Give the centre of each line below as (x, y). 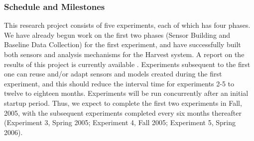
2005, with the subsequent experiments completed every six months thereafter (123, 112)
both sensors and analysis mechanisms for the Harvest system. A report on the (124, 54)
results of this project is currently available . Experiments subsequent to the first (127, 64)
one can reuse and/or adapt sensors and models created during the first (113, 74)
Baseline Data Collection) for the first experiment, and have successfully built (123, 44)
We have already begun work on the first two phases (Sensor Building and (117, 35)
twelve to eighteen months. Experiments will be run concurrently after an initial (126, 93)
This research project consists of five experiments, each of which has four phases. (127, 25)
